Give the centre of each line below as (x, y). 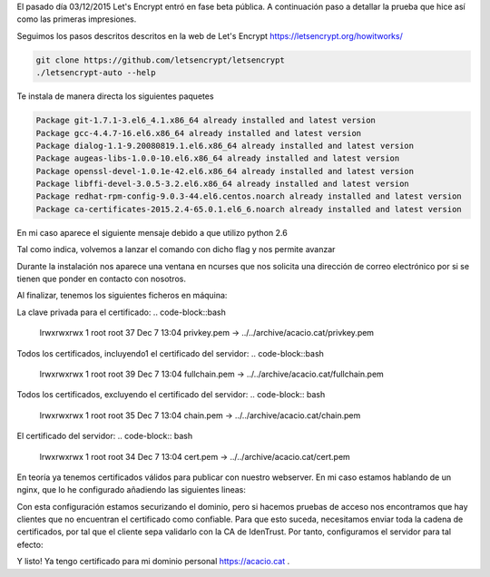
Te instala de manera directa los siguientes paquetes (115, 96)
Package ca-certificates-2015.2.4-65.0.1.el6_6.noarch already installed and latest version (249, 209)
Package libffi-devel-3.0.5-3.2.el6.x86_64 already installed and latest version (223, 184)
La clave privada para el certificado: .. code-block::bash (122, 312)
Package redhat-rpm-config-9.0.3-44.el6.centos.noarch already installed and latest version (249, 196)
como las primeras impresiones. (77, 19)
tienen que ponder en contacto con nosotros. (101, 279)
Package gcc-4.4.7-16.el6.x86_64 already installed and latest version (199, 133)
